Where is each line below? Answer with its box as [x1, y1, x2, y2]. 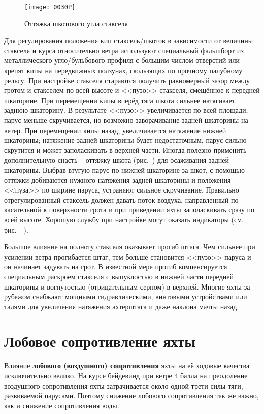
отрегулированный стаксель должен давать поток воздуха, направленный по [4, 194, 239, 205]
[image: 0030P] [24, 4, 76, 11]
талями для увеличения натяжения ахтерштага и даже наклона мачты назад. [4, 301, 239, 311]
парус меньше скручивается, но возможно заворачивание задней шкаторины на [4, 115, 248, 125]
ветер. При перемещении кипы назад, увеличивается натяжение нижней [4, 124, 226, 135]
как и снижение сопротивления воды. [4, 400, 119, 410]
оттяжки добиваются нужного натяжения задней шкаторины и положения [4, 174, 231, 185]
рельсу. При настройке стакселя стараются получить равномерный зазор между [4, 75, 250, 85]
